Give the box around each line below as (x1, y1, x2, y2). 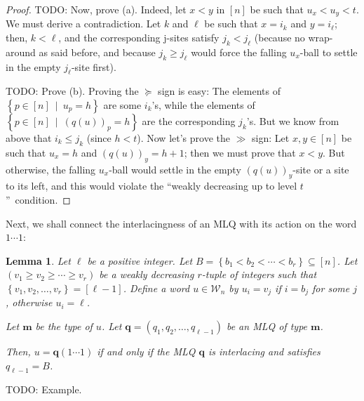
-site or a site (292, 162, 349, 176)
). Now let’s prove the (137, 131, 230, 145)
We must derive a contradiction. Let (6, 16, 161, 31)
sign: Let (252, 131, 290, 145)
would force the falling (191, 44, 287, 59)
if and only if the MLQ (97, 344, 196, 359)
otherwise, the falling (6, 162, 96, 176)
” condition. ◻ (6, 192, 71, 207)
